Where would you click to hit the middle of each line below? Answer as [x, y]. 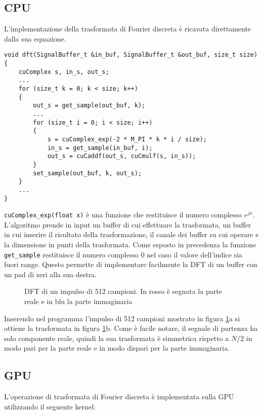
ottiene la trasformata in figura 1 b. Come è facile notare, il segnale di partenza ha [131, 328]
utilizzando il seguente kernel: [50, 406]
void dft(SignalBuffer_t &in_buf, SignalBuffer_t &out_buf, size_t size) [131, 55]
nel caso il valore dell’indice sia [195, 254]
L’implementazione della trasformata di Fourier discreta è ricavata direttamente [128, 29]
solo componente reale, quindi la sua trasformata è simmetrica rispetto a [117, 338]
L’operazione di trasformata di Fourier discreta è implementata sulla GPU [119, 397]
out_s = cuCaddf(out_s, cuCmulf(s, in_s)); [122, 156]
